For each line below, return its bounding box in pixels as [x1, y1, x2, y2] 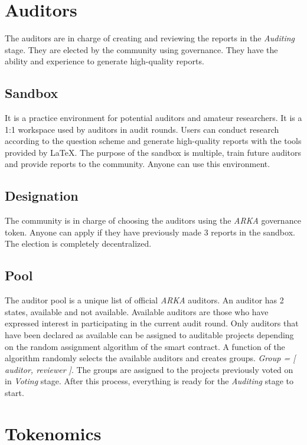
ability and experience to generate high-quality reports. [5, 55, 204, 67]
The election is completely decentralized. [5, 237, 152, 250]
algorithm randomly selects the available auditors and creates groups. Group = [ [5, 352, 296, 364]
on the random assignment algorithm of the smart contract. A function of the [5, 340, 285, 352]
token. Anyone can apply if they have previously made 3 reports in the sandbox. [5, 225, 295, 238]
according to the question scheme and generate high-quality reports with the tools [5, 135, 302, 147]
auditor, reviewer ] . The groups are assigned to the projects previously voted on [5, 363, 293, 375]
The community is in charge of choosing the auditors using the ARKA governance [5, 214, 301, 227]
